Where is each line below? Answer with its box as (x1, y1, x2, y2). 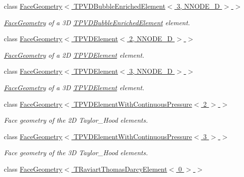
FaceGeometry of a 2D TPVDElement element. (4, 49, 145, 60)
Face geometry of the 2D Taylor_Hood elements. (4, 115, 148, 125)
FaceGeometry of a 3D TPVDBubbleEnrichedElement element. (4, 17, 190, 27)
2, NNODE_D (129, 33, 173, 44)
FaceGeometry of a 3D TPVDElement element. (4, 82, 145, 92)
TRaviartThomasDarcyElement (73, 163, 167, 174)
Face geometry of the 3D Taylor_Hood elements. (4, 147, 148, 158)
